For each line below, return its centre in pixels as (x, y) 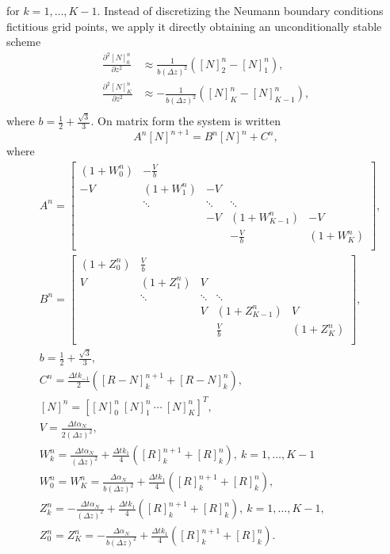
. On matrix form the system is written (185, 121)
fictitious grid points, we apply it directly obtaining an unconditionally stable (194, 26)
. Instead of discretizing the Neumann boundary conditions (240, 10)
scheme (24, 42)
